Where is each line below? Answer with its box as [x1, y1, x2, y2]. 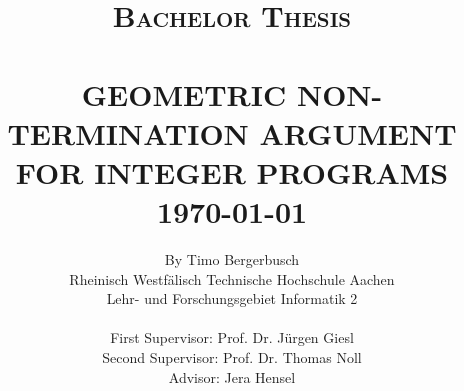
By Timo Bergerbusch [164, 249, 300, 270]
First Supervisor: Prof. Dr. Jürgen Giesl [110, 327, 354, 348]
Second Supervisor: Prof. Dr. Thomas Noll [102, 347, 362, 368]
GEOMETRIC [81, 73, 287, 114]
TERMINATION [7, 112, 249, 153]
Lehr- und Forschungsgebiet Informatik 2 [106, 288, 358, 309]
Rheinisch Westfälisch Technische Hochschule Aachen [69, 268, 395, 289]
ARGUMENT [259, 112, 457, 153]
